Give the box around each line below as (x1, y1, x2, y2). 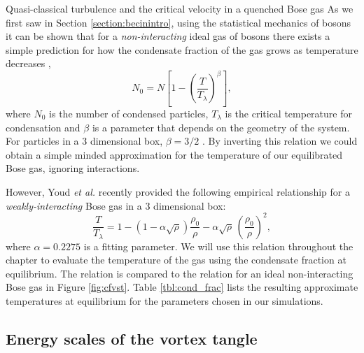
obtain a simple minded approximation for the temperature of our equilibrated (6, 147, 343, 161)
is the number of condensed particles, (49, 106, 209, 120)
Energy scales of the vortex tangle (6, 328, 258, 350)
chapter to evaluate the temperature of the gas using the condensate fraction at (6, 252, 346, 267)
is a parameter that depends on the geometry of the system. (92, 120, 350, 134)
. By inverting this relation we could (202, 134, 358, 148)
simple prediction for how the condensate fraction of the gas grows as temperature (6, 42, 358, 57)
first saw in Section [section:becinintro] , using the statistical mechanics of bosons (6, 15, 351, 29)
